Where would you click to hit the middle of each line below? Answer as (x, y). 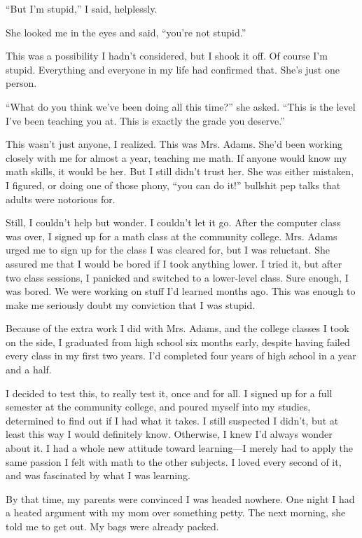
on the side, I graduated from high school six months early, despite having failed (178, 342)
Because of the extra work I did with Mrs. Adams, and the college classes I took (177, 328)
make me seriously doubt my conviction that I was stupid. (131, 304)
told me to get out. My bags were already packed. (112, 526)
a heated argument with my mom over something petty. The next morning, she (176, 512)
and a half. (29, 370)
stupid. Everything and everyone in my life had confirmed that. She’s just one (173, 69)
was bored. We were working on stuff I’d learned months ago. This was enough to (181, 291)
